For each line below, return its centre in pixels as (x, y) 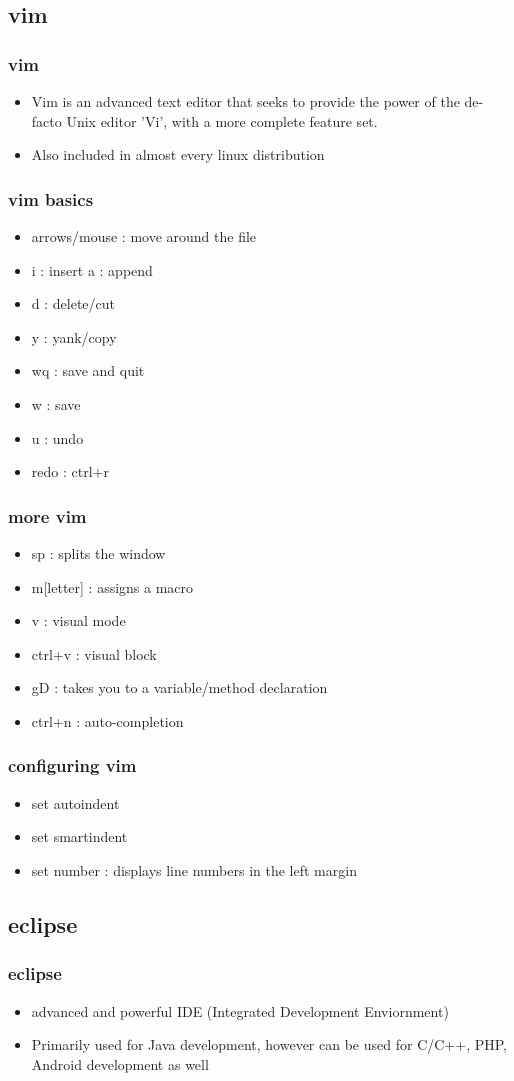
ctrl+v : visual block (94, 653)
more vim (47, 515)
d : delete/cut (73, 303)
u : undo (57, 437)
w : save (56, 403)
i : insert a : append (92, 269)
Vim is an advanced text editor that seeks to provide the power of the (245, 101)
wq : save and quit (88, 370)
